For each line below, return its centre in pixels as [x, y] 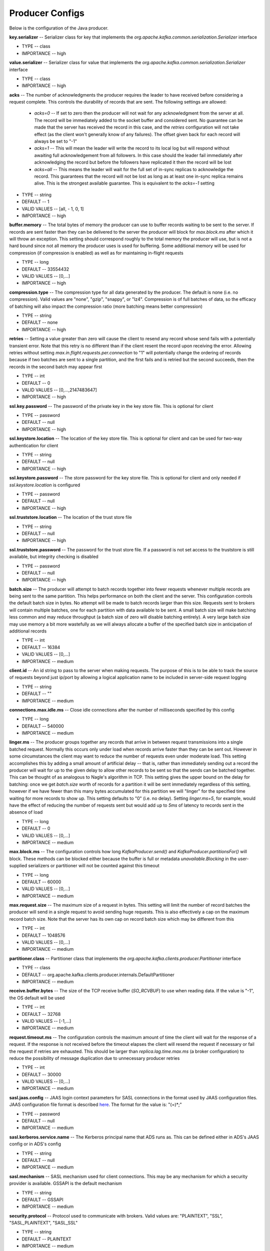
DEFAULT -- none [40, 322]
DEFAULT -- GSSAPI [42, 1199]
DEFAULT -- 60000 [41, 882]
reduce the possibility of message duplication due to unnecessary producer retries [94, 1058]
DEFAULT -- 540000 [43, 726]
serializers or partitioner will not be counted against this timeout [94, 866]
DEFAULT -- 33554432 [45, 269]
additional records [28, 631]
